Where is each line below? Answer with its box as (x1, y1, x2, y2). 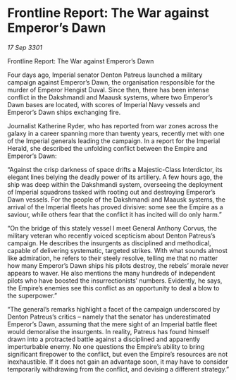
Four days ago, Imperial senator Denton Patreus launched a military (7, 71, 203, 79)
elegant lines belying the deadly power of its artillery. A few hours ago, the (7, 173, 223, 181)
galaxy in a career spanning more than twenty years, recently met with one (7, 129, 225, 137)
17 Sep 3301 (7, 43, 42, 51)
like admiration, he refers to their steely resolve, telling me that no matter (7, 254, 218, 262)
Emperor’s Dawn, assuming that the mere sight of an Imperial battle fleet (7, 319, 218, 329)
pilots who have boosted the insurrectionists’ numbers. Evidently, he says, (7, 276, 223, 285)
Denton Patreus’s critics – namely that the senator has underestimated (7, 312, 211, 321)
